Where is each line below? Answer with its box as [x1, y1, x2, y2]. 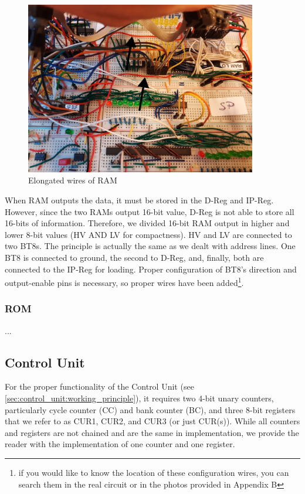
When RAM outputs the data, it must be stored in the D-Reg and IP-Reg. [5, 194, 274, 206]
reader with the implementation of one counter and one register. [5, 438, 235, 450]
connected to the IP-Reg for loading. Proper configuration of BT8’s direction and [5, 263, 297, 275]
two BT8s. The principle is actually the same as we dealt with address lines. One [5, 240, 296, 252]
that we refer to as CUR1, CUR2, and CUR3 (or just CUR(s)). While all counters [5, 415, 300, 427]
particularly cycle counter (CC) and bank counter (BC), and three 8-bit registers [5, 403, 296, 415]
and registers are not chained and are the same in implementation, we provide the [5, 426, 299, 438]
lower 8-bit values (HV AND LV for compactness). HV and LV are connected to [5, 228, 292, 240]
